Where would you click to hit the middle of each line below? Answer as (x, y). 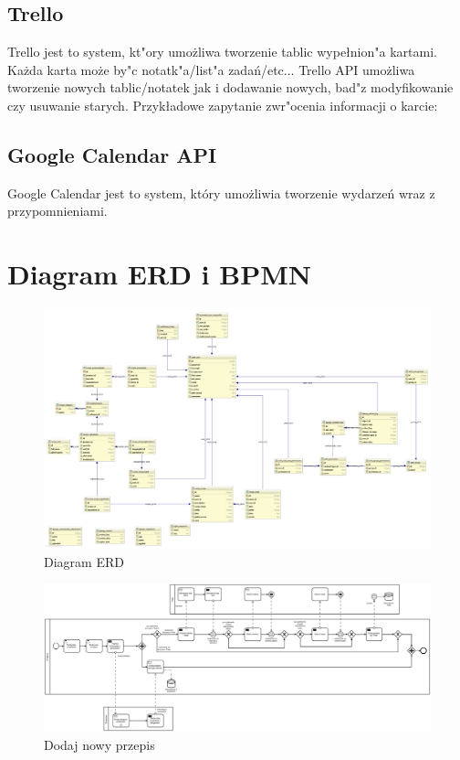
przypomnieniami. (57, 211)
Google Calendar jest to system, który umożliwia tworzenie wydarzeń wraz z (221, 193)
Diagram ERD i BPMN (159, 274)
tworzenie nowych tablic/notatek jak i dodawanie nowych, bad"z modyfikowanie (230, 87)
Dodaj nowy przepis (99, 744)
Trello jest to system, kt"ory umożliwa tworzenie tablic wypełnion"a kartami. (222, 52)
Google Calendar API (112, 154)
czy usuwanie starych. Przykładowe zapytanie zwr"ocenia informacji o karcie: (223, 105)
